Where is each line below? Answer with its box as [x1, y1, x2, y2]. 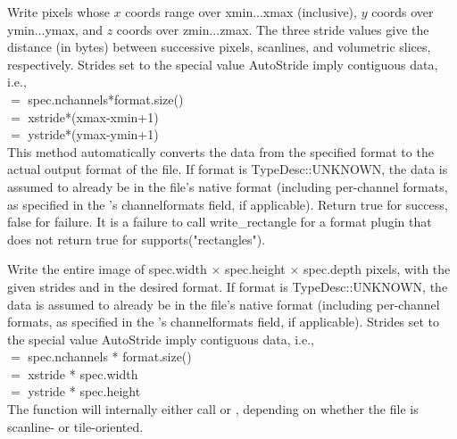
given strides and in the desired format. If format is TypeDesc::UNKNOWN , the [7, 277, 448, 295]
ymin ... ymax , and [7, 20, 103, 38]
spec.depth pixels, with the [303, 260, 451, 278]
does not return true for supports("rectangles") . [7, 229, 266, 248]
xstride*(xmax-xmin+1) [28, 107, 159, 126]
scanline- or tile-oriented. [7, 417, 144, 435]
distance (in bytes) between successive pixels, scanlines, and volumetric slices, [7, 37, 431, 56]
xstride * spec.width [28, 364, 138, 383]
